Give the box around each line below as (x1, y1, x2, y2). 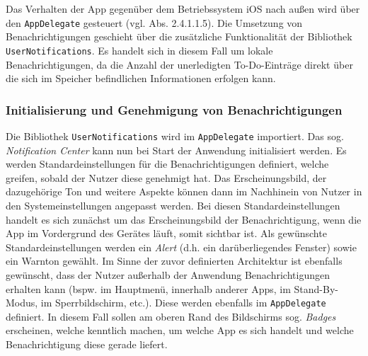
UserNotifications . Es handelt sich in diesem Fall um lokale (6, 42, 273, 57)
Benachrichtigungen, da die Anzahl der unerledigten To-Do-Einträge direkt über (6, 57, 353, 71)
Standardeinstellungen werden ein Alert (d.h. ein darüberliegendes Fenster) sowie (6, 239, 357, 254)
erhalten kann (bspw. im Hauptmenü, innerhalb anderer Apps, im (6, 281, 291, 296)
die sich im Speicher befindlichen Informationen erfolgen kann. (6, 71, 276, 86)
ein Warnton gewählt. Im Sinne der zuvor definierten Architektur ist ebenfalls (6, 253, 343, 268)
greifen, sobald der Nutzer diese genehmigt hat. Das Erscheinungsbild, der (6, 170, 327, 185)
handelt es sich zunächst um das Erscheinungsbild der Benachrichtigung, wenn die (6, 212, 362, 226)
